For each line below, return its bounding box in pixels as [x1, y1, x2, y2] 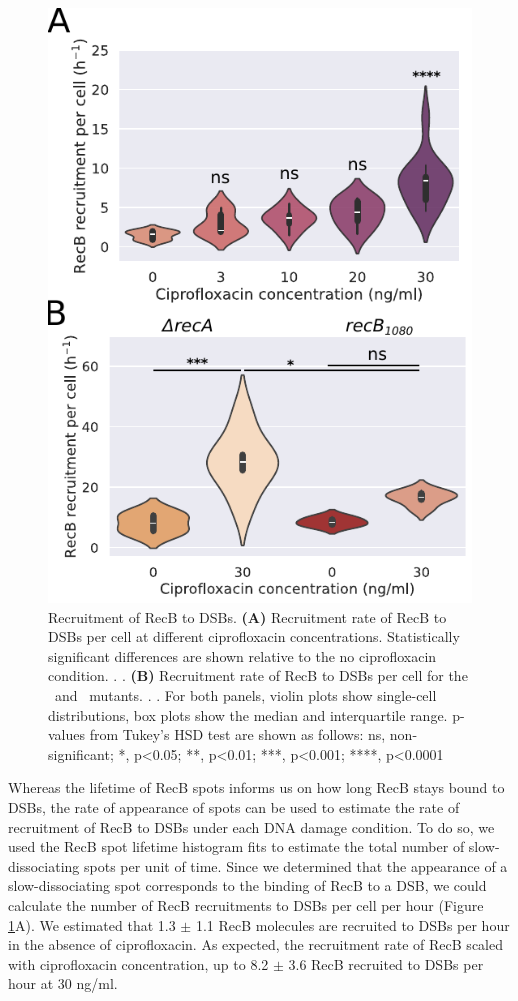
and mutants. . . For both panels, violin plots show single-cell [54, 685, 437, 706]
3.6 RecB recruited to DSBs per [288, 953, 484, 974]
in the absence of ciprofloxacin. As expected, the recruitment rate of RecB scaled [8, 934, 503, 955]
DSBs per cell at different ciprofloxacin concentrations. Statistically [48, 626, 460, 647]
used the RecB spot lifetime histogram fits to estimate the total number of [8, 836, 465, 857]
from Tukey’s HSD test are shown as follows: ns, [89, 724, 386, 745]
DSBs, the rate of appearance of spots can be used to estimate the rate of [8, 796, 460, 817]
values [48, 724, 86, 745]
